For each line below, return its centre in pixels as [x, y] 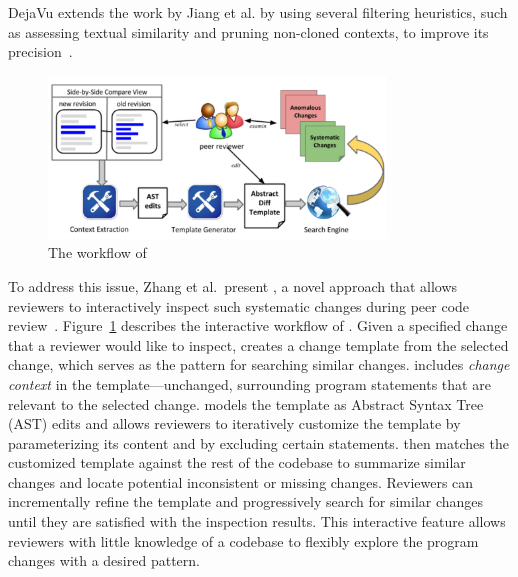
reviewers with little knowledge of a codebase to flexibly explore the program [243, 540]
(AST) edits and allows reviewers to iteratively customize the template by [234, 423]
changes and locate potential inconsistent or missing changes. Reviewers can [241, 481]
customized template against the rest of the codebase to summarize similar [237, 462]
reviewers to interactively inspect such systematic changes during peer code [239, 305]
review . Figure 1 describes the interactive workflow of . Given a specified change [258, 325]
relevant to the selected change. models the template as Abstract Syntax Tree [246, 403]
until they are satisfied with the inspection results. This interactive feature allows [257, 521]
